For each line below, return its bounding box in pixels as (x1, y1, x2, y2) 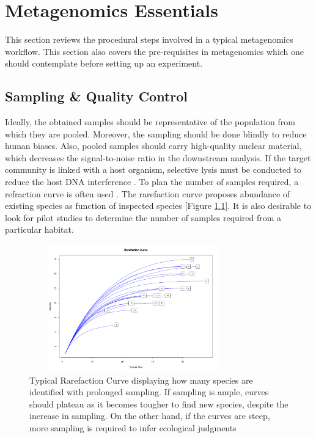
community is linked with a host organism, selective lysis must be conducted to (5, 163, 302, 176)
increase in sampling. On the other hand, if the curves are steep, (29, 409, 270, 422)
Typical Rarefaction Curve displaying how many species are (29, 373, 253, 386)
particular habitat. (5, 223, 74, 236)
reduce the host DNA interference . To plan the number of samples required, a (5, 175, 299, 188)
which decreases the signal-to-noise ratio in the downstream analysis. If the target (5, 151, 311, 164)
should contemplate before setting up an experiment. (5, 57, 203, 70)
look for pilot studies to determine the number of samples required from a (5, 211, 282, 224)
